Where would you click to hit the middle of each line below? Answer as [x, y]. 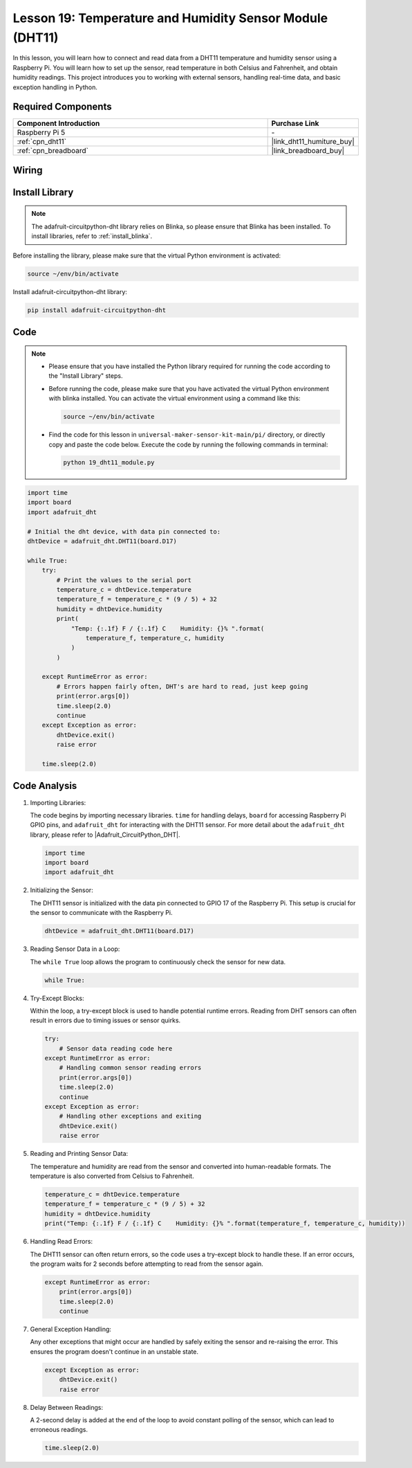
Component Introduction [58, 123]
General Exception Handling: [71, 1330]
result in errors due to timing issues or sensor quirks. [105, 1020]
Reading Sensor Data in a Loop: [75, 949]
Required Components [62, 107]
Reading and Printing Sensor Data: [79, 1154]
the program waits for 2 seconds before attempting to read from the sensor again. [147, 1264]
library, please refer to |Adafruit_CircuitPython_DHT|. [105, 835]
